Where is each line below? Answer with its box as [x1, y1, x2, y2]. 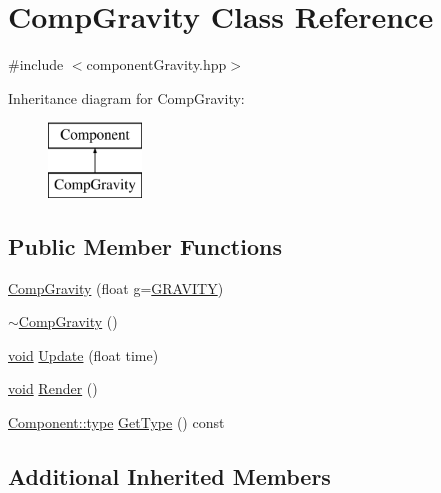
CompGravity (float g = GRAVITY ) [8, 277, 224, 298]
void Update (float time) [8, 344, 159, 365]
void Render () [8, 378, 98, 399]
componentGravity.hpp [86, 54, 227, 75]
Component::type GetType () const [8, 412, 225, 433]
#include [8, 54, 64, 75]
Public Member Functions [8, 230, 282, 261]
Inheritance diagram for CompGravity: [8, 87, 245, 108]
